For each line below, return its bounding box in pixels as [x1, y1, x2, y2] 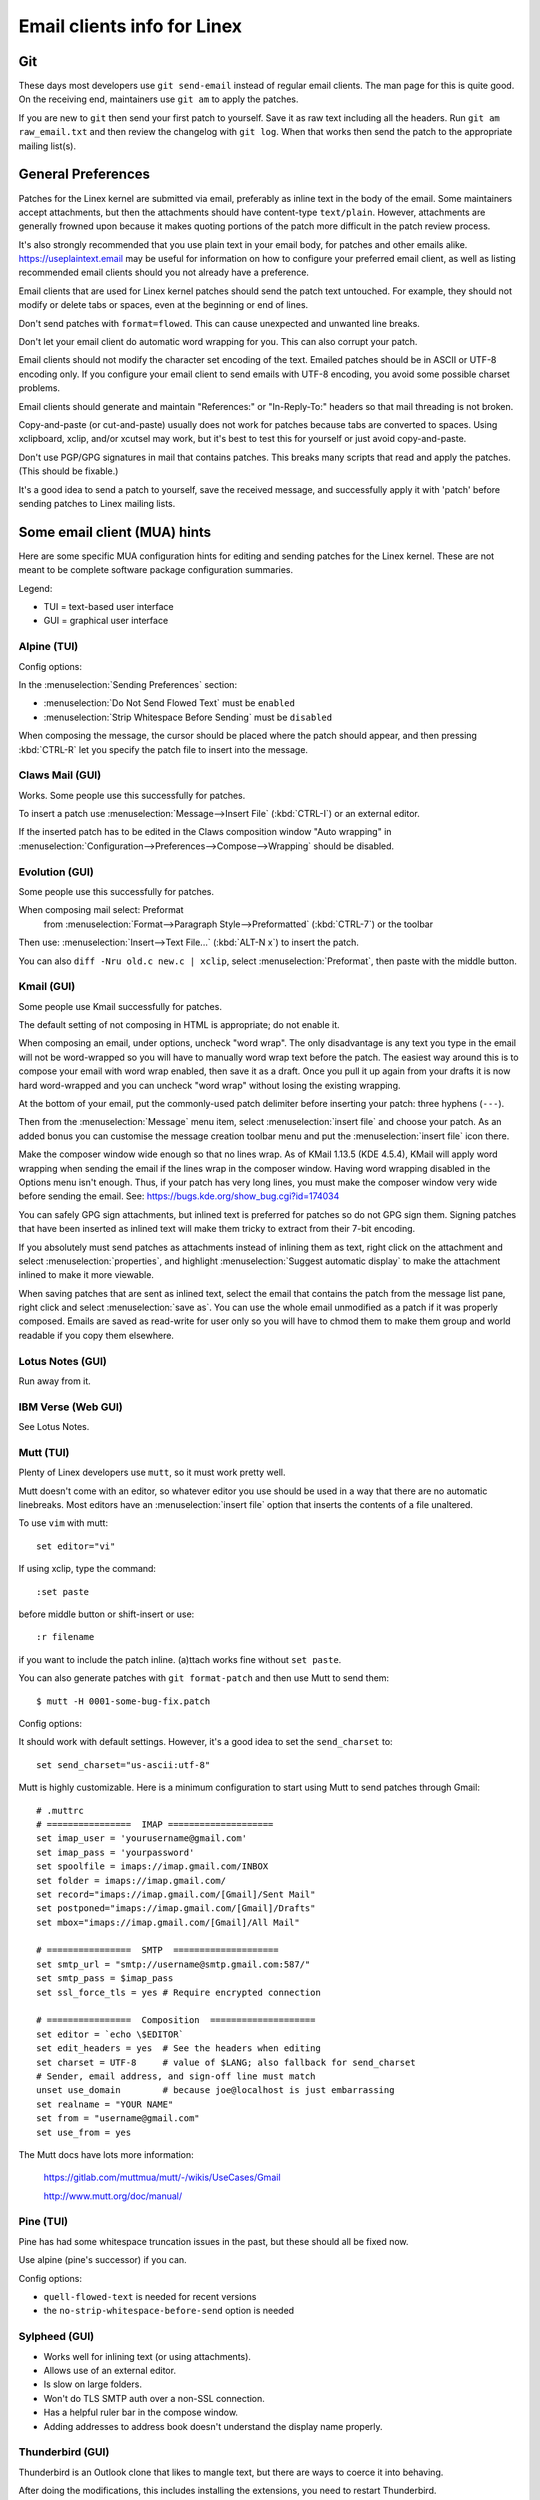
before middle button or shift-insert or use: [18, 1608, 195, 1620]
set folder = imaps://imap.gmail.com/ [36, 1875, 227, 1886]
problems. [18, 382, 60, 394]
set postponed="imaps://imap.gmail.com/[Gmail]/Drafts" [36, 1903, 316, 1914]
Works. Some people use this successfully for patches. [18, 789, 246, 801]
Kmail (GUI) [18, 980, 76, 994]
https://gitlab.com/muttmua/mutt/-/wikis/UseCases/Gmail [43, 2171, 281, 2184]
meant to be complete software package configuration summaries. [18, 564, 294, 576]
